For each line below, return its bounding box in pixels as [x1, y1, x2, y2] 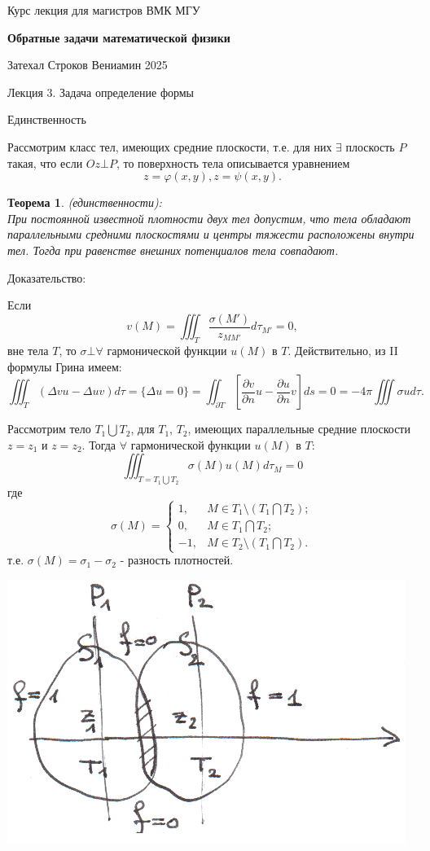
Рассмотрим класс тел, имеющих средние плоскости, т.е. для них [7, 138, 332, 155]
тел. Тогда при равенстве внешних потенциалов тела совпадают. [7, 241, 339, 258]
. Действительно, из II [287, 341, 398, 358]
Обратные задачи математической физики [7, 29, 230, 46]
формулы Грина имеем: [7, 358, 122, 375]
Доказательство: [7, 269, 86, 286]
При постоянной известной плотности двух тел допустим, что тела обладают [7, 209, 411, 226]
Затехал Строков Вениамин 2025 [7, 56, 168, 73]
